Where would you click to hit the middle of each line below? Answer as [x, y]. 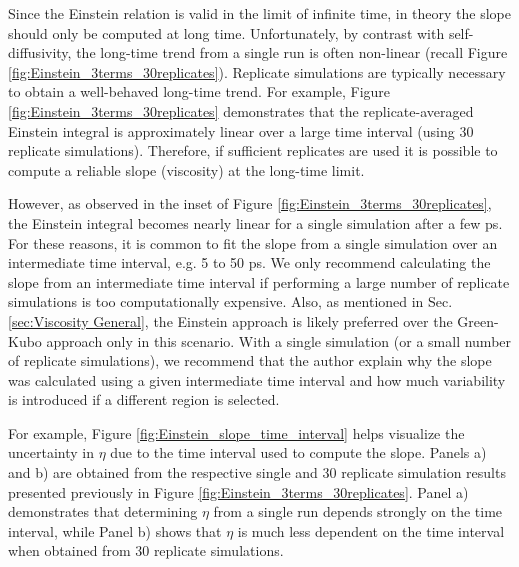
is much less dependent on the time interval [371, 530]
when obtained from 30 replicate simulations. [146, 550]
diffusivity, [40, 52]
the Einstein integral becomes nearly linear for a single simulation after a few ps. [255, 222]
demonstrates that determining [103, 511]
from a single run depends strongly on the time [358, 511]
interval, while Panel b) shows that [115, 530]
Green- [478, 320]
